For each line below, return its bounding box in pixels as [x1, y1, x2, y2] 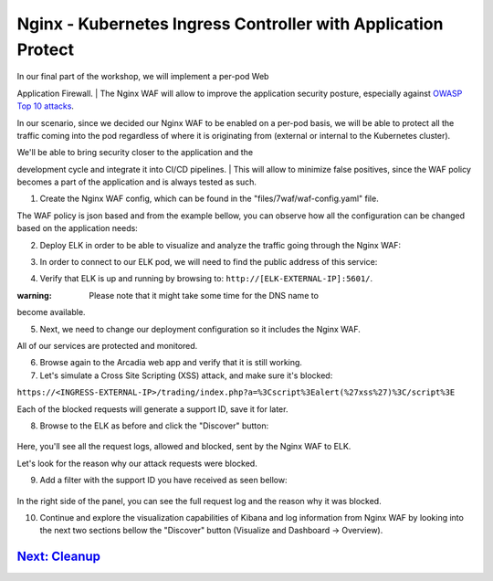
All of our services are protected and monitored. [16, 340, 198, 351]
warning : [16, 290, 52, 301]
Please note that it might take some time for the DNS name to [89, 290, 320, 301]
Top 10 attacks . [16, 100, 75, 111]
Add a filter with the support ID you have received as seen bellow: [39, 475, 288, 486]
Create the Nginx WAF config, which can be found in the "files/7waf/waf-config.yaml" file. [39, 193, 379, 205]
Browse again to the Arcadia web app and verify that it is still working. [39, 357, 303, 368]
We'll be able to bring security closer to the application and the [16, 147, 254, 158]
